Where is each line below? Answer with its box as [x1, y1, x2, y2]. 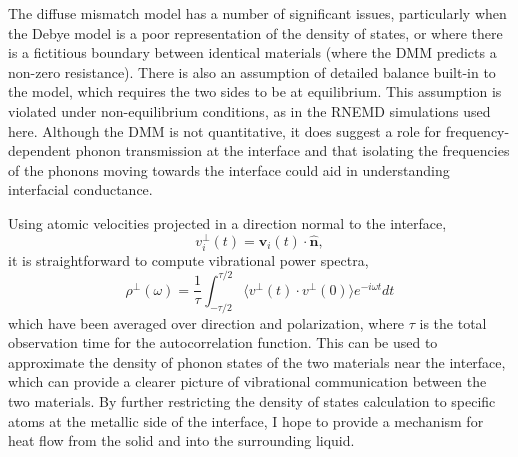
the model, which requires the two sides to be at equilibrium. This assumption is [8, 81, 502, 102]
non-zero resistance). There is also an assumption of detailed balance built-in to [8, 61, 496, 82]
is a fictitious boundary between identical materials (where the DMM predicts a [8, 42, 497, 63]
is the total [419, 312, 487, 333]
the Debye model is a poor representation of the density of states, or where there [8, 22, 503, 43]
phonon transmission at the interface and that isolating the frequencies [75, 140, 510, 161]
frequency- [445, 120, 510, 141]
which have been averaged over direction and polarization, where [8, 312, 405, 333]
